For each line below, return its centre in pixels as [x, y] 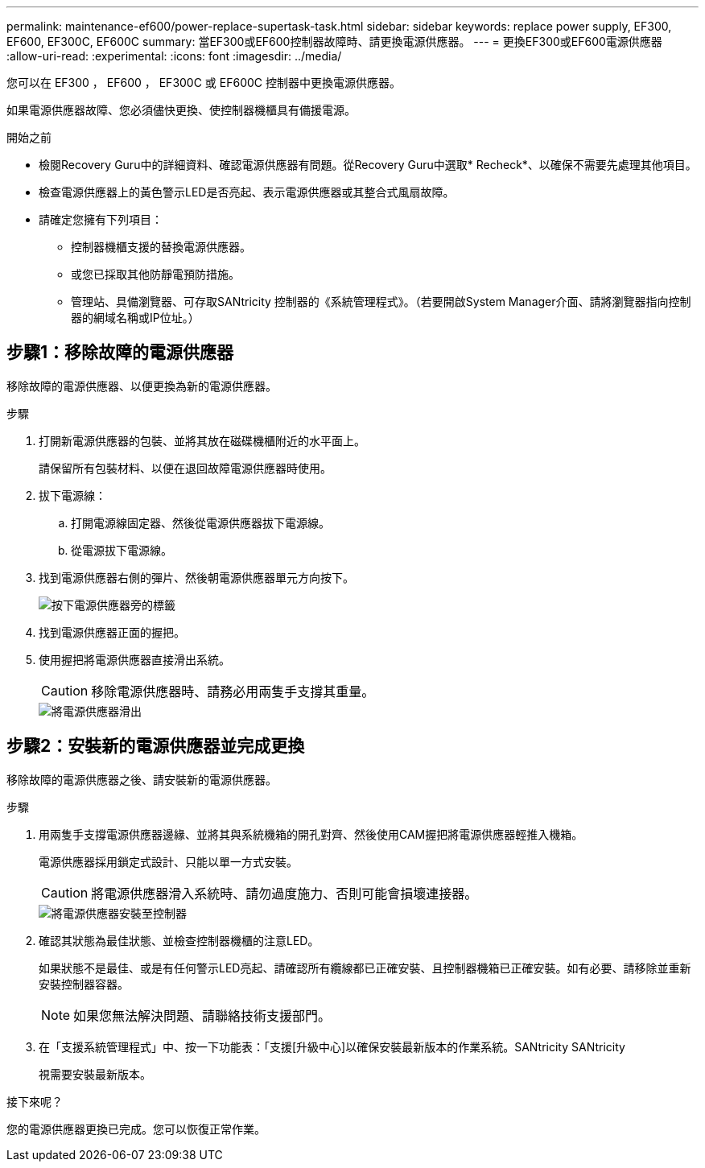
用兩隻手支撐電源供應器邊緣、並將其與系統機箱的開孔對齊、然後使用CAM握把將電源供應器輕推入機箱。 [311, 834]
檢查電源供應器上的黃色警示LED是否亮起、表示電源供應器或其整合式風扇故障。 [247, 192]
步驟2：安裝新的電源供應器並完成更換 [156, 746]
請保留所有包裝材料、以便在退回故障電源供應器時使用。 [185, 468]
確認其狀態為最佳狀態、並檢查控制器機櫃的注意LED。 [179, 940]
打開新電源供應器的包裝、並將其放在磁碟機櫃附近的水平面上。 [202, 440]
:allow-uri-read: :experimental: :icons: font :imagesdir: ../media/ [174, 56]
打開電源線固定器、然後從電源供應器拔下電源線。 [200, 522]
